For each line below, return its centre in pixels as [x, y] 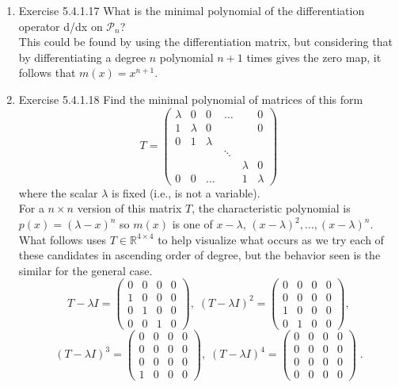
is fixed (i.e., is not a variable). [186, 192]
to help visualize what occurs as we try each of [271, 239]
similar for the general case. [85, 270]
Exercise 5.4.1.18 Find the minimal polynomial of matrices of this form [191, 99]
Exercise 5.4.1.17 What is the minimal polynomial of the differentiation [192, 10]
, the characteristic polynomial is [271, 208]
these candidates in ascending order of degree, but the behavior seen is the [199, 255]
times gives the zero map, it [314, 57]
